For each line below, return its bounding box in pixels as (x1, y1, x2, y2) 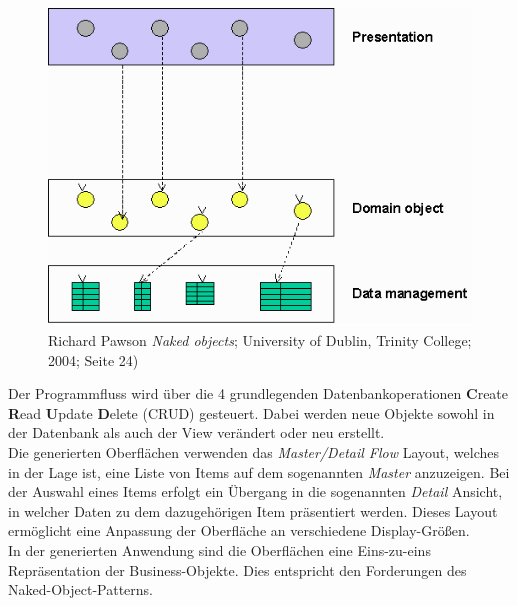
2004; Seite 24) (48, 349, 139, 370)
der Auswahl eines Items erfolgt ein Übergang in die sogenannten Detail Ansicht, (8, 481, 503, 502)
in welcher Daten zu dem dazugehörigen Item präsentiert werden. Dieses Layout (8, 500, 498, 521)
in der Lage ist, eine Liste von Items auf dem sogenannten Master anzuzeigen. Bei (8, 461, 510, 482)
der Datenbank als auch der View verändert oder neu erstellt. (8, 422, 385, 443)
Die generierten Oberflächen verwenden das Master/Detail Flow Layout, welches (8, 441, 499, 462)
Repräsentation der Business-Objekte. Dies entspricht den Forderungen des (8, 559, 467, 580)
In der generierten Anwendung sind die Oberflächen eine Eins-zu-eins (8, 539, 431, 560)
